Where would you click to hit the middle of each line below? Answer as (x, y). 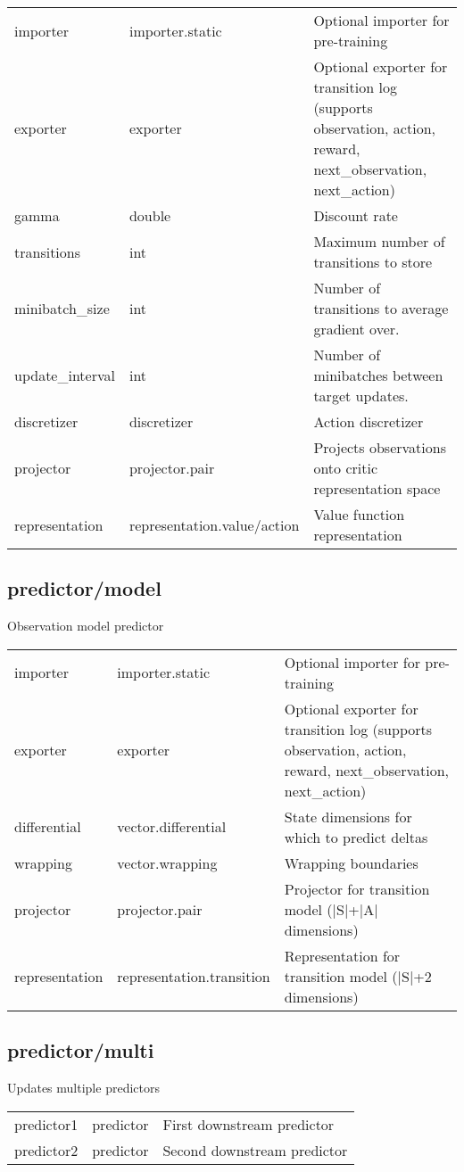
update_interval (65, 375)
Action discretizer (369, 421)
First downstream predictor (249, 1124)
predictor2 (46, 1150)
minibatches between (378, 375)
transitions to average (381, 308)
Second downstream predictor (255, 1150)
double (150, 215)
